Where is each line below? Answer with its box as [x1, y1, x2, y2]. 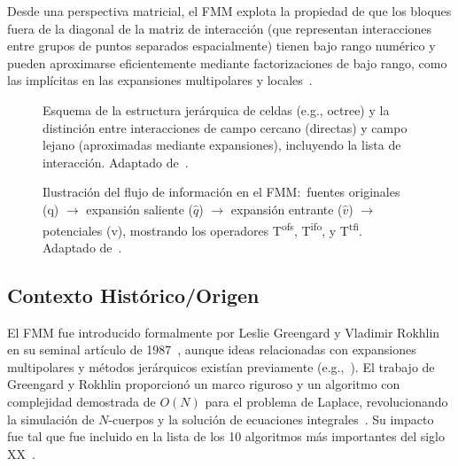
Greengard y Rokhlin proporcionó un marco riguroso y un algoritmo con [7, 375, 400, 393]
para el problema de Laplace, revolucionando [205, 392, 448, 410]
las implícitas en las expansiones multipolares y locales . [7, 71, 313, 89]
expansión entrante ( [230, 199, 343, 218]
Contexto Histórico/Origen [7, 281, 260, 308]
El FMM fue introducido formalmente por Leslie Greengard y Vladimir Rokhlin [7, 322, 440, 341]
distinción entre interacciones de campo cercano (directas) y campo [43, 118, 408, 136]
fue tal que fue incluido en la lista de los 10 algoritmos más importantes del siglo [7, 427, 446, 446]
